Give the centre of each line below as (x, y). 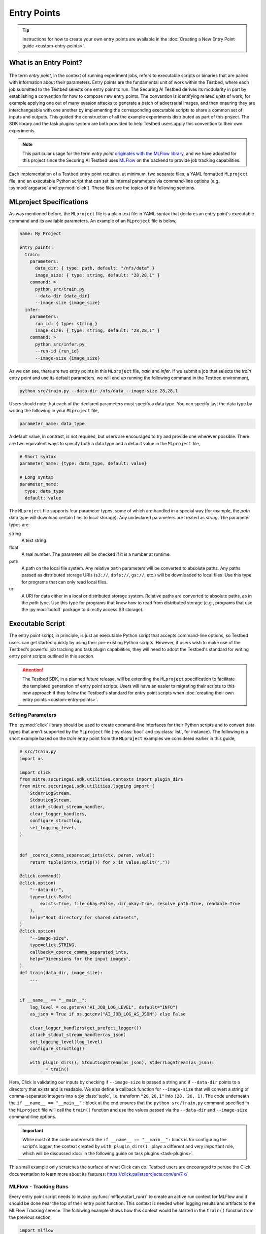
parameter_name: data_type (52, 424)
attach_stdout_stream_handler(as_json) (78, 1035)
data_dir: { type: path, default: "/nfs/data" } (95, 268)
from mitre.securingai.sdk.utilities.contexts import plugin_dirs (101, 779)
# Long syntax (36, 477)
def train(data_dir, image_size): (61, 973)
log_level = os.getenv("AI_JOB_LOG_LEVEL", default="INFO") (104, 1007)
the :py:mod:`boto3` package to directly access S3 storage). (83, 610)
